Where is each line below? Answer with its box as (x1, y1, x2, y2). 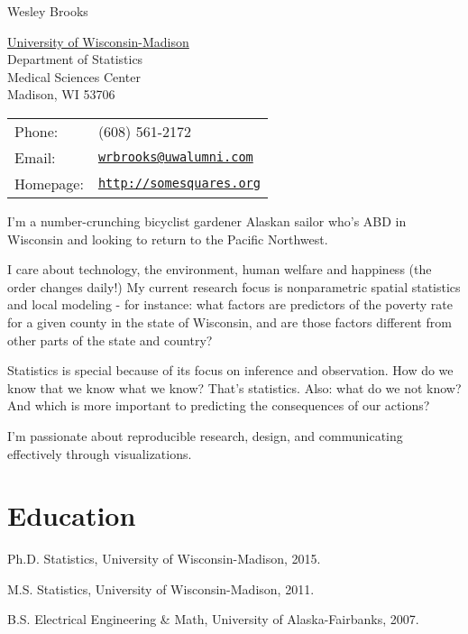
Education (7, 497, 136, 534)
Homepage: (14, 172, 84, 194)
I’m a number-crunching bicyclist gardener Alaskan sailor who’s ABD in (7, 211, 407, 230)
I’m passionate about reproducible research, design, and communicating (7, 426, 403, 445)
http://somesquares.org (97, 176, 261, 191)
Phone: (14, 120, 59, 142)
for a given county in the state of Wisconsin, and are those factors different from (7, 312, 452, 331)
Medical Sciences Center (7, 67, 141, 86)
